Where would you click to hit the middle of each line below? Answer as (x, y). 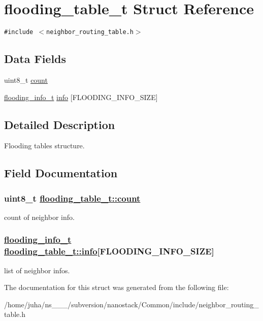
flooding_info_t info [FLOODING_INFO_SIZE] (81, 97)
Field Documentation (61, 173)
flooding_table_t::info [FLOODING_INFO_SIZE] (109, 251)
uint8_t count (26, 79)
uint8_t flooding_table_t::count (72, 198)
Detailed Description (60, 124)
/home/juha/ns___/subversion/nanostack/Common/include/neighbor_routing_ (131, 304)
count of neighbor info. (39, 217)
